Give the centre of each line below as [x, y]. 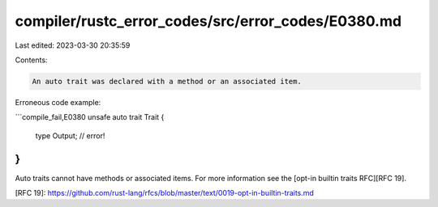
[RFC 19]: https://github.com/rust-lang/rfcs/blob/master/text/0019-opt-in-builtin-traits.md [164, 192]
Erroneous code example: [58, 102]
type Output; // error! [70, 135]
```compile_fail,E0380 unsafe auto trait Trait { [90, 117]
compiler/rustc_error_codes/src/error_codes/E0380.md [208, 21]
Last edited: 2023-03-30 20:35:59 [73, 45]
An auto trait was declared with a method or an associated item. [167, 81]
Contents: [31, 60]
